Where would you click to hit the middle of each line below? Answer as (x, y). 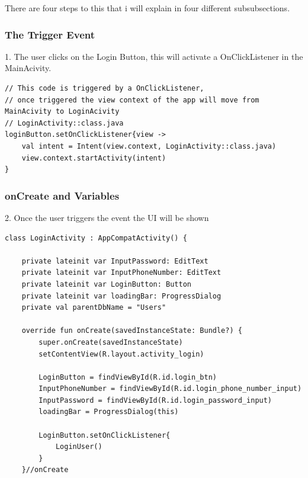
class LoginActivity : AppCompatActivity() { (96, 238)
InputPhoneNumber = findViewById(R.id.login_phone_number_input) (170, 389)
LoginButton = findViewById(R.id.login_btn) (128, 377)
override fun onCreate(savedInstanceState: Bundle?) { (132, 331)
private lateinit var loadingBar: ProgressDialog (121, 296)
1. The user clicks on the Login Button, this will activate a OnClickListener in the (154, 56)
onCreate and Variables (62, 195)
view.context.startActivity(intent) (94, 158)
